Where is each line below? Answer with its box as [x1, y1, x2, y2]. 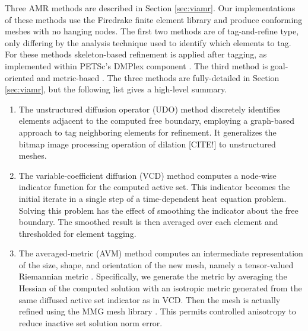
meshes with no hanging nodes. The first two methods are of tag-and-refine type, [5, 25, 299, 37]
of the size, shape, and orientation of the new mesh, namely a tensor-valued [18, 258, 294, 271]
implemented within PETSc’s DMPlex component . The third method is [5, 59, 268, 72]
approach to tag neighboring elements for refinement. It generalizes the [18, 126, 277, 138]
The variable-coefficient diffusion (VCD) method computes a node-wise [18, 169, 277, 181]
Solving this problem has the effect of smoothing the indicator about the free [18, 204, 299, 216]
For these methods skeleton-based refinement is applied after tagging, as [5, 48, 267, 60]
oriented [5, 71, 34, 83]
